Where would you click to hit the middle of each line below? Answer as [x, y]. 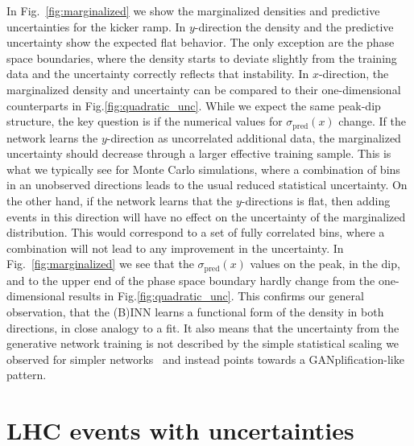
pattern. [27, 375]
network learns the [52, 137]
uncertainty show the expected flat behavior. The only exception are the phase [201, 42]
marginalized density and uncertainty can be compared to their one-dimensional [204, 89]
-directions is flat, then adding [316, 200]
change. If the [372, 121]
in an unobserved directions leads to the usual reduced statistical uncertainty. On [207, 185]
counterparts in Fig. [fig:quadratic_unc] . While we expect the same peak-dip [194, 105]
